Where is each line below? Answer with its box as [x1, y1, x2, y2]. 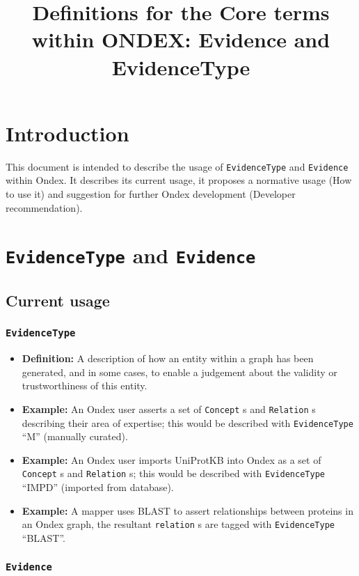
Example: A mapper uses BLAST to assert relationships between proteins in [22, 503, 353, 517]
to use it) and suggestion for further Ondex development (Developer [6, 186, 296, 201]
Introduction [6, 118, 129, 147]
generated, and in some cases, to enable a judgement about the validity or [22, 364, 337, 379]
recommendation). [6, 200, 83, 215]
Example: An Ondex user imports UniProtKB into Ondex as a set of [22, 452, 321, 467]
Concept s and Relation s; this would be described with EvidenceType [22, 466, 325, 481]
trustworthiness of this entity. [22, 378, 147, 393]
